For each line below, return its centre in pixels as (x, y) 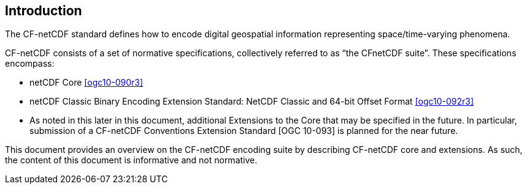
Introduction (44, 11)
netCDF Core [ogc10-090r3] (87, 83)
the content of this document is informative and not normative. (131, 160)
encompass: (30, 64)
